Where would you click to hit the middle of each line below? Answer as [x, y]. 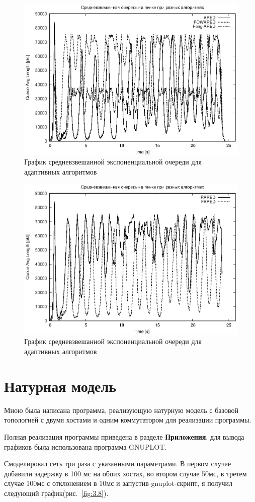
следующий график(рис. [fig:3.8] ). [56, 493]
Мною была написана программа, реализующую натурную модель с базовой [121, 410]
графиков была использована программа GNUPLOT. [86, 446]
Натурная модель [60, 386]
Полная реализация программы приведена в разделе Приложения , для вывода [124, 436]
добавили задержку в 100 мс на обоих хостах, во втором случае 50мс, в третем [125, 473]
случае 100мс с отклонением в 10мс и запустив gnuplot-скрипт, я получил [118, 483]
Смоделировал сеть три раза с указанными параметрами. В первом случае [118, 464]
